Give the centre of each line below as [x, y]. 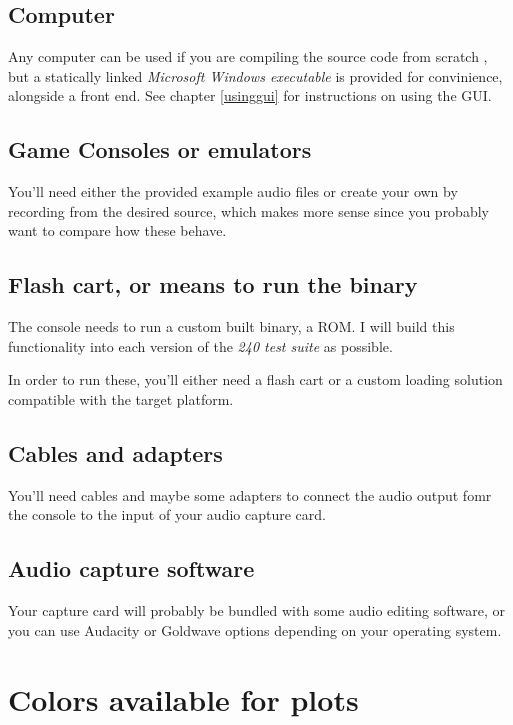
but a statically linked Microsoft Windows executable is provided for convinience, [255, 75]
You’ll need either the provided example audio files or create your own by [233, 191]
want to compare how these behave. [117, 230]
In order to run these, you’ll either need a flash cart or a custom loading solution [255, 379]
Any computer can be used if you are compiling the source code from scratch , [248, 56]
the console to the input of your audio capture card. [167, 514]
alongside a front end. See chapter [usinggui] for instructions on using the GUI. [250, 95]
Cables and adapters [115, 452]
